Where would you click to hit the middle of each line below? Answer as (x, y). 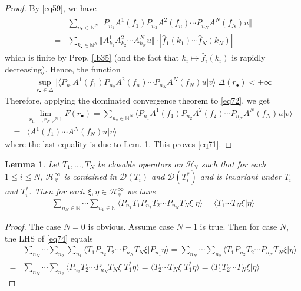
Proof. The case (33, 226)
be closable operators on (140, 163)
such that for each (234, 163)
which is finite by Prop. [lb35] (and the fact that (92, 57)
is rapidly (249, 57)
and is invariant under (241, 176)
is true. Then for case (239, 226)
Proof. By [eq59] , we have (51, 8)
